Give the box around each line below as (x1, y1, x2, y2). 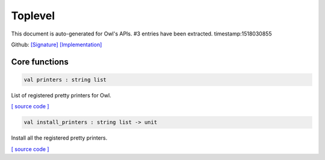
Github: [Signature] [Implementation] (11, 41, 102, 48)
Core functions (11, 57, 69, 67)
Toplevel (11, 9, 55, 22)
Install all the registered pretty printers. (11, 134, 108, 141)
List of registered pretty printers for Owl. (11, 91, 111, 99)
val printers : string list (23, 76, 107, 83)
